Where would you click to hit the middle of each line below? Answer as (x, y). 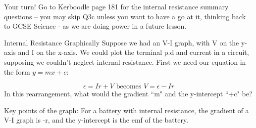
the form (17, 71)
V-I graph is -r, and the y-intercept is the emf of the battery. (96, 120)
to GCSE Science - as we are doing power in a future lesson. (95, 26)
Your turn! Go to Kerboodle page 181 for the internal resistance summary (116, 6)
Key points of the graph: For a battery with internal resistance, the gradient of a (127, 110)
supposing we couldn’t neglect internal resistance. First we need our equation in (125, 62)
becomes (129, 87)
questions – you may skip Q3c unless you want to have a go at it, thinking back (125, 16)
